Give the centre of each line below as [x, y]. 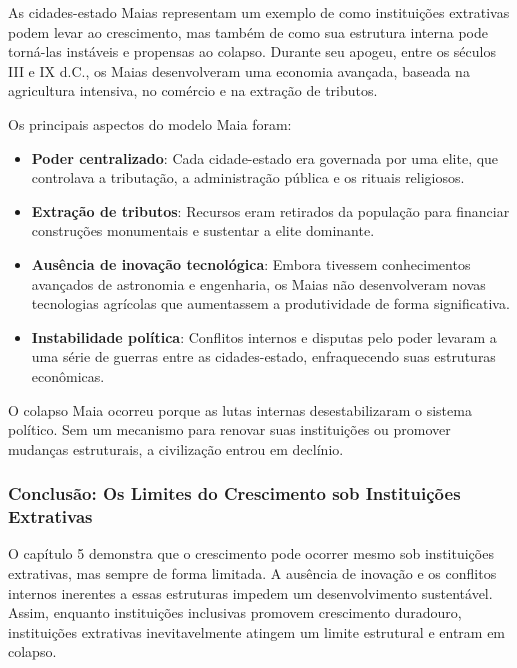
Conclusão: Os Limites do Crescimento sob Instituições [234, 493]
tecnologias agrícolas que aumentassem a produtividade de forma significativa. [270, 303]
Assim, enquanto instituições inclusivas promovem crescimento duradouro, [235, 612]
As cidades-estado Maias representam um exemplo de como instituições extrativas [259, 12]
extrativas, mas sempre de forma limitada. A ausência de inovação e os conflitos [252, 573]
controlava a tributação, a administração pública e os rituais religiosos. [248, 177]
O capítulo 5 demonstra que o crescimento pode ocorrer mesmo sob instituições [251, 553]
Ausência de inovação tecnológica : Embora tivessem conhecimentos [251, 263]
